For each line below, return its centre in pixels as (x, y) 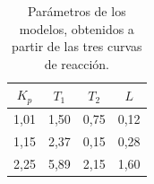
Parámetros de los (77, 11)
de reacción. (77, 63)
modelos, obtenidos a (77, 28)
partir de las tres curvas (77, 46)
